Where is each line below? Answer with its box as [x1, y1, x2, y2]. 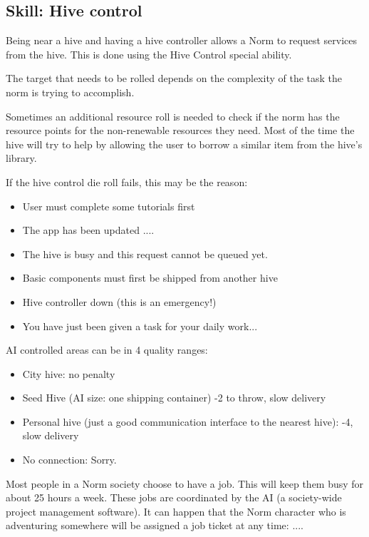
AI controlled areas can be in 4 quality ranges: [6, 342, 208, 357]
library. [6, 150, 37, 165]
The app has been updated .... [22, 223, 155, 237]
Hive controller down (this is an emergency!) [22, 294, 217, 309]
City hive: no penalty [22, 366, 115, 381]
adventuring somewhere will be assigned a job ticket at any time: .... [6, 518, 303, 533]
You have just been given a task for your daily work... [22, 318, 258, 333]
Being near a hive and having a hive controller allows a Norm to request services [6, 33, 358, 48]
